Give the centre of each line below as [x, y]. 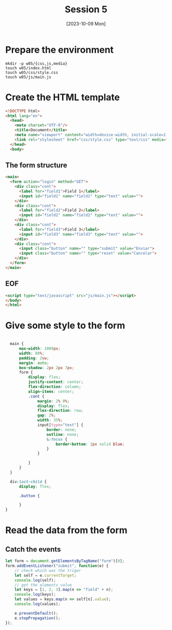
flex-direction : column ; [55, 387]
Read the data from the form [66, 530]
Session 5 [86, 9]
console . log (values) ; [37, 604]
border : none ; [61, 430]
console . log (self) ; [35, 580]
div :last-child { [28, 482]
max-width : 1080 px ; [39, 349]
